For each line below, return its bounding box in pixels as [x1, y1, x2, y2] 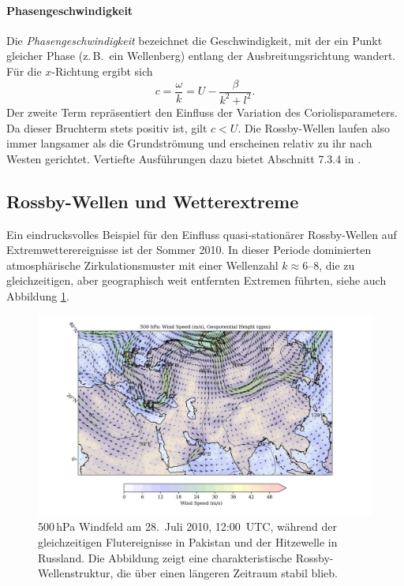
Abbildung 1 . [6, 287, 69, 304]
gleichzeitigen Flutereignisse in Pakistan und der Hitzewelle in [38, 533, 338, 550]
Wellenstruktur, [38, 565, 114, 581]
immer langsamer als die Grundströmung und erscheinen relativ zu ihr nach [6, 135, 372, 151]
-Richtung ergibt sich [51, 62, 153, 79]
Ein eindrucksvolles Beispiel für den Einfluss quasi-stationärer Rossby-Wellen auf [6, 226, 397, 242]
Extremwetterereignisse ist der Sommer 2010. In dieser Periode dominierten [6, 241, 372, 258]
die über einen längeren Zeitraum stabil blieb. [117, 565, 338, 581]
